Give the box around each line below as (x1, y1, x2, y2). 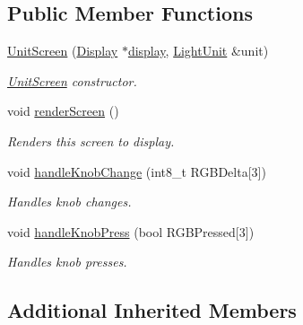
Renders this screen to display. (7, 131, 175, 150)
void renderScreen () (7, 101, 119, 120)
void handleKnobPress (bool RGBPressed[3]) (7, 222, 255, 241)
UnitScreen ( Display (7, 41, 118, 60)
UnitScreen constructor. (7, 71, 137, 90)
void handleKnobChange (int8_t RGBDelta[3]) (7, 162, 266, 180)
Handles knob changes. (7, 192, 132, 211)
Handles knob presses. (7, 252, 127, 271)
